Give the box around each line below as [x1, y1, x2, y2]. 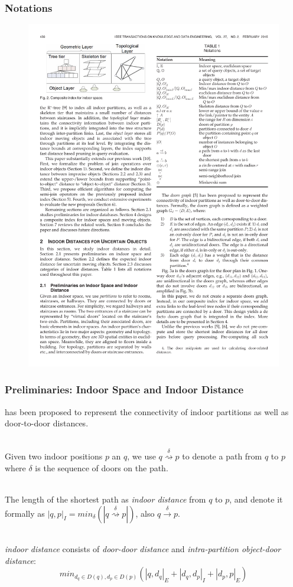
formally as [5, 507, 45, 519]
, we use [127, 450, 156, 462]
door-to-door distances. [5, 417, 89, 429]
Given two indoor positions [5, 450, 103, 462]
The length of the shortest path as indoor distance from [5, 493, 206, 506]
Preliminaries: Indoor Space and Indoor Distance [5, 382, 244, 397]
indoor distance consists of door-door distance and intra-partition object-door [5, 543, 281, 555]
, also [135, 507, 155, 519]
